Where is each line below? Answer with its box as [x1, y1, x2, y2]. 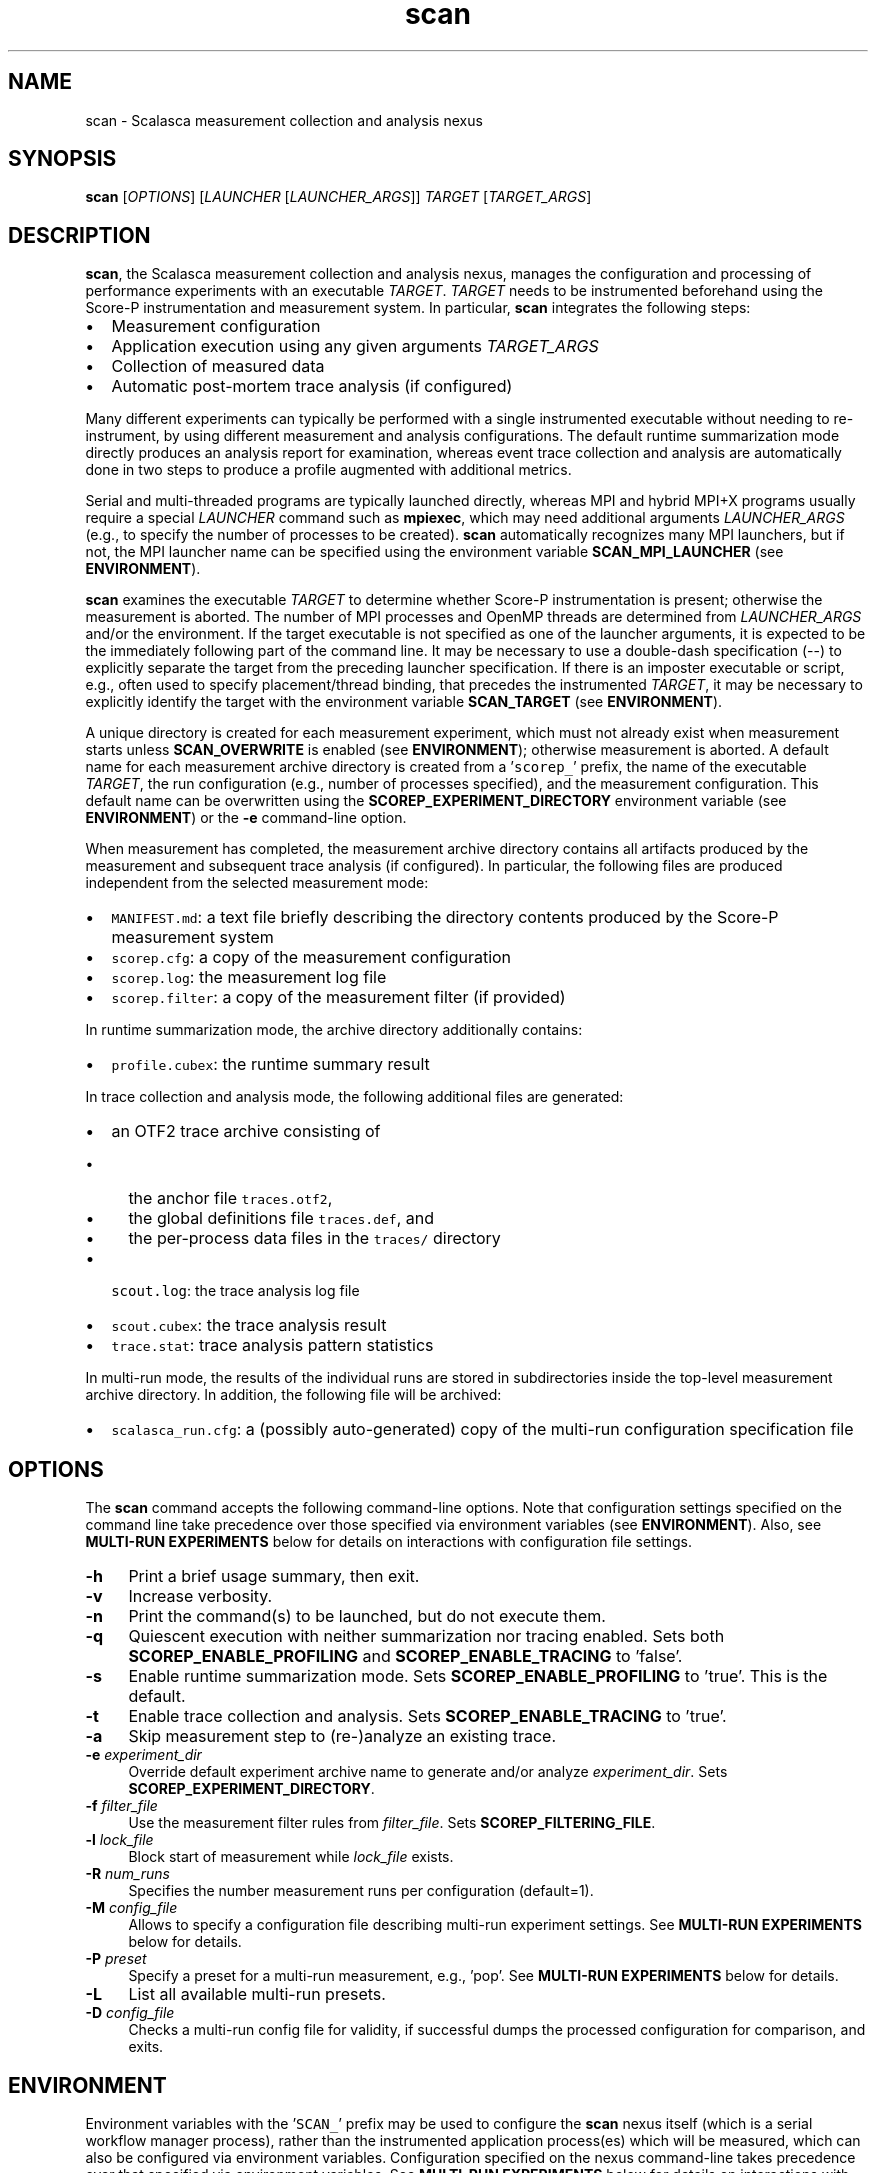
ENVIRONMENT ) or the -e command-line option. [85, 809, 407, 827]
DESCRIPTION [8, 222, 151, 248]
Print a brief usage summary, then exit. [128, 1566, 420, 1587]
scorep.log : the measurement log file [111, 967, 387, 988]
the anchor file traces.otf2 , [128, 1188, 333, 1209]
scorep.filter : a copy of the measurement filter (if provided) [111, 987, 566, 1008]
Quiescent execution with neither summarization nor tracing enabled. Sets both [128, 1626, 725, 1647]
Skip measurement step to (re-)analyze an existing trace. [128, 1726, 556, 1747]
